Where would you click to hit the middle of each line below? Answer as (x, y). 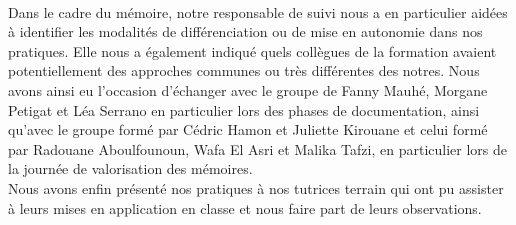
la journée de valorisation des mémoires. (130, 168)
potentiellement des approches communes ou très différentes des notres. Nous (244, 70)
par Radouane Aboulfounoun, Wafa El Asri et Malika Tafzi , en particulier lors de (257, 148)
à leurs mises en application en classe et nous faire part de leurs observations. (245, 207)
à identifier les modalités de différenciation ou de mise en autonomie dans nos (245, 31)
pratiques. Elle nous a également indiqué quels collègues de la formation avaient (252, 50)
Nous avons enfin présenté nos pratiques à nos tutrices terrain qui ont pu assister (256, 187)
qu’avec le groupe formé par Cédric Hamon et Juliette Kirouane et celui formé (248, 129)
